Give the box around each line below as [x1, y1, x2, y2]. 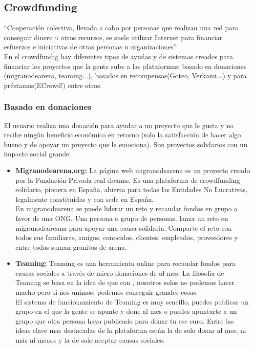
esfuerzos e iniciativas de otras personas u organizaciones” [4, 42, 177, 52]
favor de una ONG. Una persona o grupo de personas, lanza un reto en [15, 213, 228, 223]
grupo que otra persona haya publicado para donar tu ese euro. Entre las [15, 315, 234, 326]
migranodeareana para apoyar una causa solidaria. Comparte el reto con [15, 222, 232, 233]
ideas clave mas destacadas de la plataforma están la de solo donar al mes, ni [15, 325, 246, 335]
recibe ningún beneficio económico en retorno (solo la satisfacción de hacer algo [4, 130, 241, 140]
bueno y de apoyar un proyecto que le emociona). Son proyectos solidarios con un [4, 139, 248, 149]
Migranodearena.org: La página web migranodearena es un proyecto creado [15, 165, 250, 175]
